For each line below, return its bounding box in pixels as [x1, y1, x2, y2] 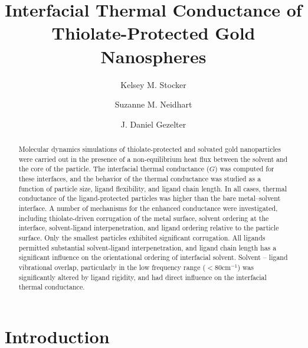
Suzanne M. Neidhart [114, 98, 192, 110]
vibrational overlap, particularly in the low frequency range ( [18, 262, 206, 272]
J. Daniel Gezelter [120, 118, 186, 130]
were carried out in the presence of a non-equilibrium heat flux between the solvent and [18, 154, 288, 164]
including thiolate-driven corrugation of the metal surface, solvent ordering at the [18, 213, 269, 223]
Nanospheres [100, 44, 207, 68]
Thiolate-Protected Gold [51, 21, 255, 45]
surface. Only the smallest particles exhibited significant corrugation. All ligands [18, 232, 266, 242]
